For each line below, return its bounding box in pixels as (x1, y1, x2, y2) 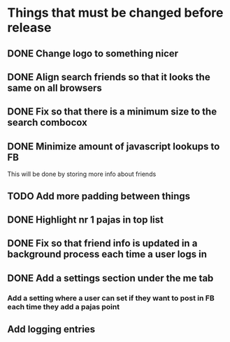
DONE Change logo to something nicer (7, 47, 179, 59)
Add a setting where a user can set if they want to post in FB (7, 293, 215, 303)
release (7, 20, 52, 36)
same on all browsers (7, 82, 103, 94)
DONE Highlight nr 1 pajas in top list (7, 214, 164, 225)
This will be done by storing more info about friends (7, 170, 157, 179)
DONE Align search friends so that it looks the (7, 71, 211, 83)
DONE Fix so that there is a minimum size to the (7, 106, 217, 118)
